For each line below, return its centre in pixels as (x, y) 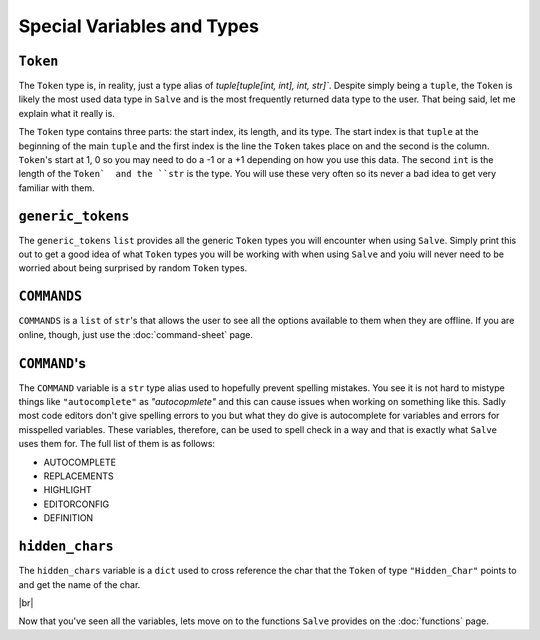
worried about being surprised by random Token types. (133, 268)
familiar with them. (56, 187)
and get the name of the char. (79, 584)
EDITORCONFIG (76, 504)
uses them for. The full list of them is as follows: (116, 444)
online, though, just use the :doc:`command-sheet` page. (136, 334)
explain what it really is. (66, 113)
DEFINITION (68, 518)
